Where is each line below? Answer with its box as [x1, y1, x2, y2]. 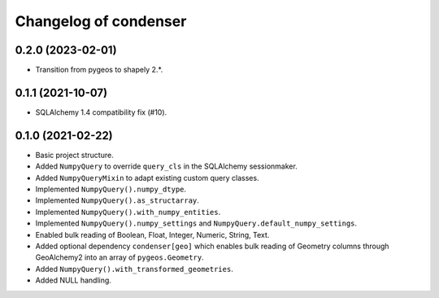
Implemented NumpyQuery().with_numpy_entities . [35, 207, 221, 217]
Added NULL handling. [35, 275, 111, 285]
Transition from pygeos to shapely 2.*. [35, 65, 163, 75]
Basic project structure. [35, 150, 114, 160]
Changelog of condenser [15, 12, 187, 30]
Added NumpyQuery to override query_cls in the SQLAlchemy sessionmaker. [35, 161, 298, 171]
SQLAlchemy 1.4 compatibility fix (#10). [35, 107, 167, 117]
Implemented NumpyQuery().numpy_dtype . [35, 184, 187, 195]
